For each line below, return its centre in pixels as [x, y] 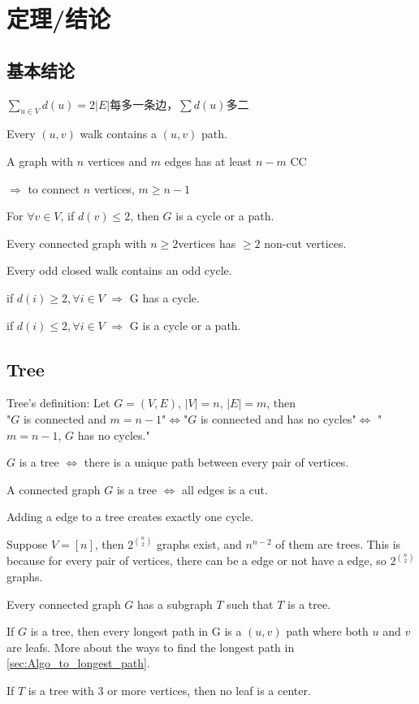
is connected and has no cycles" [278, 418]
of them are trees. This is [338, 544]
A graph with [40, 161]
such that [250, 604]
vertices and [117, 161]
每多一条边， [144, 104]
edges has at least [208, 161]
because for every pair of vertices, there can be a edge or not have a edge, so [197, 561]
